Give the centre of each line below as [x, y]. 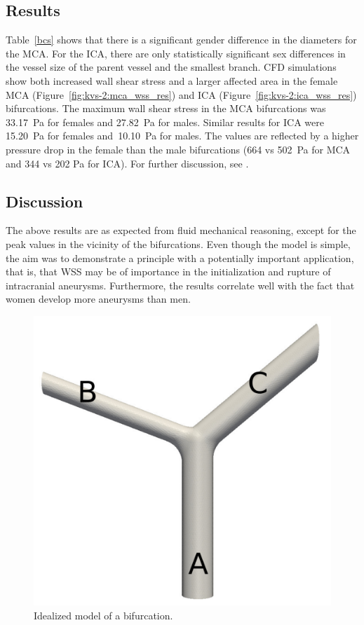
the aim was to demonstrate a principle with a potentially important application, [180, 257]
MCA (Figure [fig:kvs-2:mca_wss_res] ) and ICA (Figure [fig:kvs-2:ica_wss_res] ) [181, 94]
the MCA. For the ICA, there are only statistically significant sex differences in [176, 53]
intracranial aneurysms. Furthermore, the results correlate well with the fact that [180, 285]
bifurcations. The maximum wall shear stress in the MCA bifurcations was [166, 108]
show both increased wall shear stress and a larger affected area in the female [172, 80]
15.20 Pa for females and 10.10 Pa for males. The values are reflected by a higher [182, 136]
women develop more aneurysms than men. [98, 299]
